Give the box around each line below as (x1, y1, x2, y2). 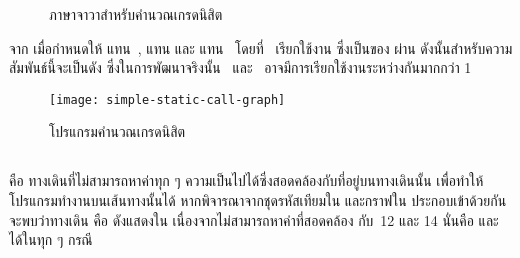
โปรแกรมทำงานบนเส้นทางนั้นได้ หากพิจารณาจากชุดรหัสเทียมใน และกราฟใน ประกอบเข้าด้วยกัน (9, 190, 507, 211)
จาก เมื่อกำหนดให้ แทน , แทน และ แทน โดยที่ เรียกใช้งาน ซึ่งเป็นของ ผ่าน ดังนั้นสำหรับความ (9, 37, 513, 58)
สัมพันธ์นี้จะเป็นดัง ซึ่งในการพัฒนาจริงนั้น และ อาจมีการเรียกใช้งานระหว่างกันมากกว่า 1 (9, 57, 472, 78)
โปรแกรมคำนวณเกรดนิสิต (49, 121, 186, 142)
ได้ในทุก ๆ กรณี (9, 229, 93, 250)
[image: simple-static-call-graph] (49, 92, 286, 107)
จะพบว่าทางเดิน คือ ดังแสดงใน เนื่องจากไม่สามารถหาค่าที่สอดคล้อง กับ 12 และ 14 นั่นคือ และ (9, 209, 499, 230)
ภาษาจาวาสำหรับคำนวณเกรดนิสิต (49, 4, 223, 24)
